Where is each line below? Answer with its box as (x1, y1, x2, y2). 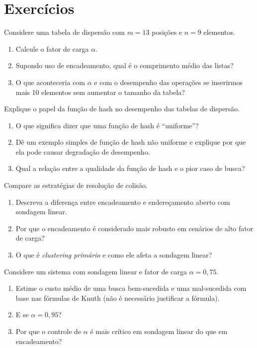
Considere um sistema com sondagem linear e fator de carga (4, 266, 187, 276)
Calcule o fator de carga (15, 43, 89, 54)
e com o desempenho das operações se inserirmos (94, 77, 243, 87)
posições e (152, 27, 182, 37)
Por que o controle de (15, 326, 82, 336)
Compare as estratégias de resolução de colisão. (4, 180, 148, 190)
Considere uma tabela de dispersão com (4, 27, 125, 37)
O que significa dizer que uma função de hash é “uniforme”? (15, 120, 199, 130)
